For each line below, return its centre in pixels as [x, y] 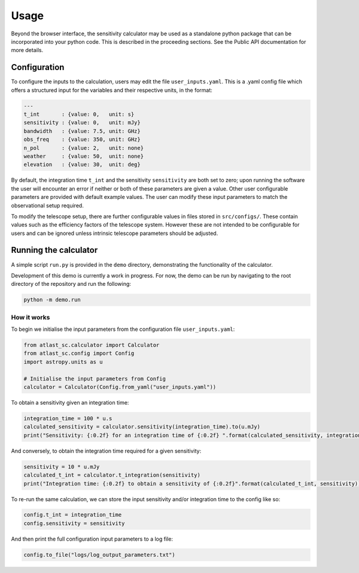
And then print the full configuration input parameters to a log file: [92, 539]
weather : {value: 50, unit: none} [83, 156]
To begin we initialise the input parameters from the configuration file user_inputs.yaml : [123, 329]
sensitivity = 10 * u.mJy [62, 467]
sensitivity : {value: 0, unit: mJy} [82, 123]
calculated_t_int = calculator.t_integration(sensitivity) [112, 475]
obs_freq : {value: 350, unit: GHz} [82, 140]
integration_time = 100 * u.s [68, 418]
